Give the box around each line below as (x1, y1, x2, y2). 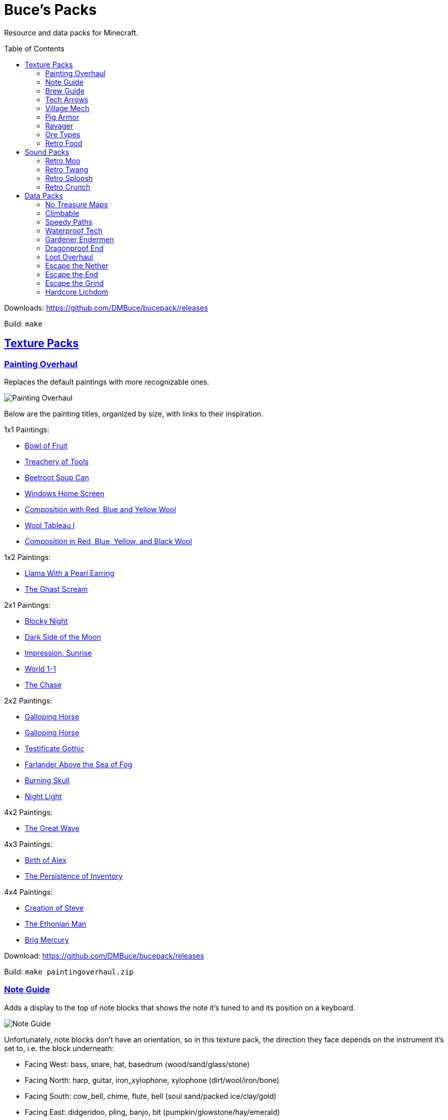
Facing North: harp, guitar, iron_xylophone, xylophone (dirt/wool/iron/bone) (25, 1075, 279, 1085)
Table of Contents (4, 44, 65, 53)
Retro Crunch (45, 182, 91, 191)
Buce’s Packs (4, 1, 97, 19)
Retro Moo (45, 156, 81, 165)
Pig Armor (45, 112, 79, 121)
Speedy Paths (45, 217, 93, 226)
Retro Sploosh (45, 173, 93, 183)
